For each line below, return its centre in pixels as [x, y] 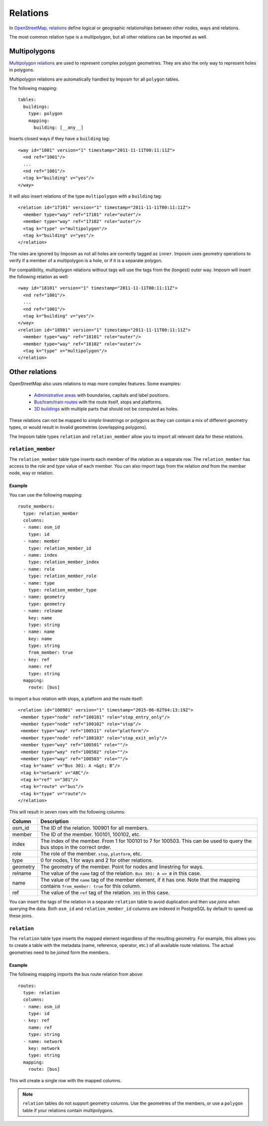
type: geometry [47, 604]
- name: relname [43, 611]
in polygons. [22, 70]
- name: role [39, 569]
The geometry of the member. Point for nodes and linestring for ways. [122, 867]
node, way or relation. [32, 473]
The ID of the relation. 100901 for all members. [95, 828]
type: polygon [45, 114]
